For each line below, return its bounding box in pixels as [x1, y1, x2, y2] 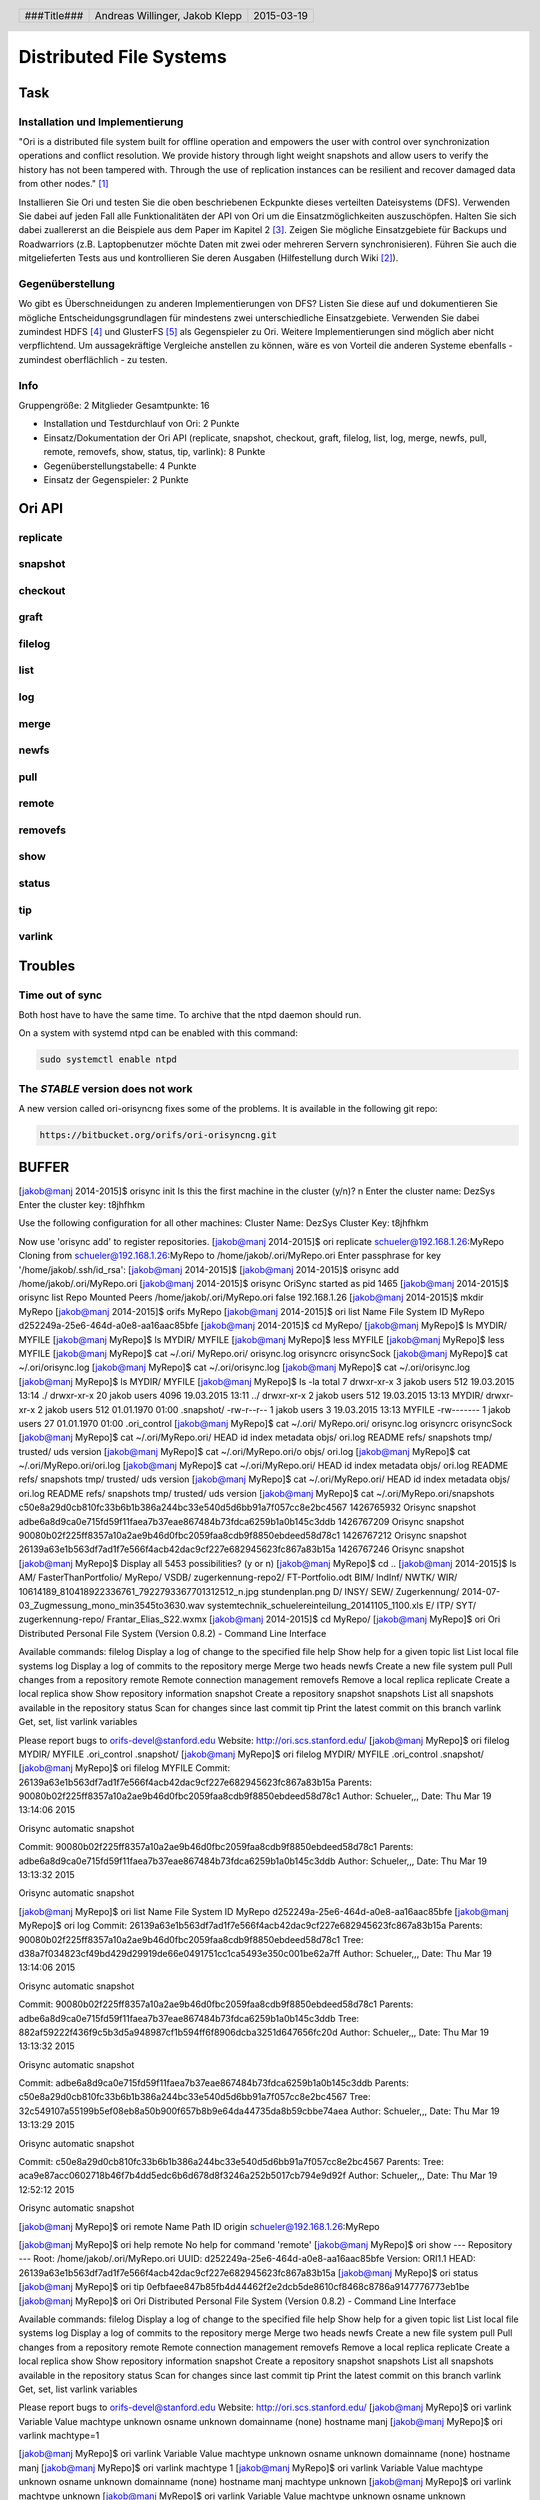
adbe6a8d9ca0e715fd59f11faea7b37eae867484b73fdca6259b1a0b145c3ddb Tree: [18, 2012, 360, 2024]
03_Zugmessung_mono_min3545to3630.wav [18, 1599, 205, 1611]
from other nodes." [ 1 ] [18, 178, 109, 190]
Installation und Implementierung [18, 115, 184, 129]
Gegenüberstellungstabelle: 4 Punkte [43, 460, 197, 472]
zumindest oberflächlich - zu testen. [18, 353, 169, 365]
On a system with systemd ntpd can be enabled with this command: [18, 1027, 299, 1039]
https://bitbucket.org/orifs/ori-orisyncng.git [39, 1130, 277, 1141]
